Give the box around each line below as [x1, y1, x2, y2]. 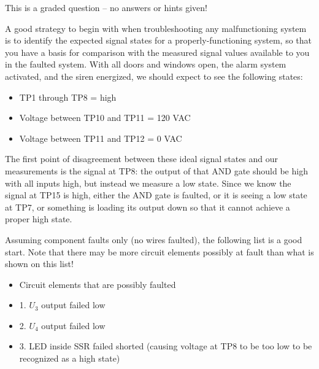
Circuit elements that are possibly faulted [19, 278, 176, 290]
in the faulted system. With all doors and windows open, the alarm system [5, 58, 286, 71]
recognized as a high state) [19, 352, 120, 365]
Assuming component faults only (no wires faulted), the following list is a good [5, 233, 302, 246]
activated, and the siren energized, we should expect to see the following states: [5, 69, 303, 82]
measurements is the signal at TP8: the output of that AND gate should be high [5, 164, 308, 177]
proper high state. [5, 212, 72, 225]
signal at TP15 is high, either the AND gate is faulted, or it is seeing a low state [5, 188, 307, 201]
